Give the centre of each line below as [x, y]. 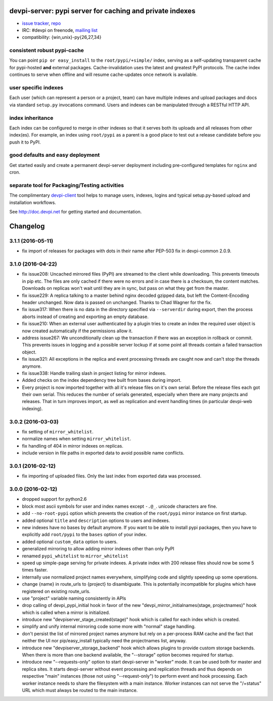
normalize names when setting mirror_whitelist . [77, 439]
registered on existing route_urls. [56, 591]
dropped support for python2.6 [54, 499]
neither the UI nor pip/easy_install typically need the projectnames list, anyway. [104, 641]
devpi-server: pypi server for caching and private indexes [102, 11]
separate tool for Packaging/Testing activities [66, 185]
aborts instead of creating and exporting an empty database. [85, 317]
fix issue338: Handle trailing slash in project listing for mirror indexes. [94, 373]
